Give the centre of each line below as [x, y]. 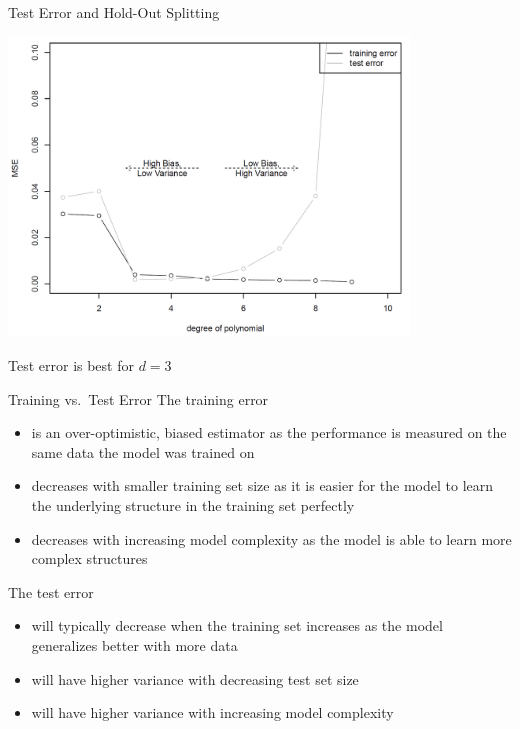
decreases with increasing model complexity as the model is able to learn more [271, 538]
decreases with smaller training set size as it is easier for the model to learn [262, 485]
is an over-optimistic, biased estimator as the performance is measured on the [269, 432]
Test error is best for [71, 365]
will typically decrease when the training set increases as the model [237, 625]
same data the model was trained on [143, 451]
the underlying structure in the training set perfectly [193, 504]
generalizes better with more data [134, 644]
